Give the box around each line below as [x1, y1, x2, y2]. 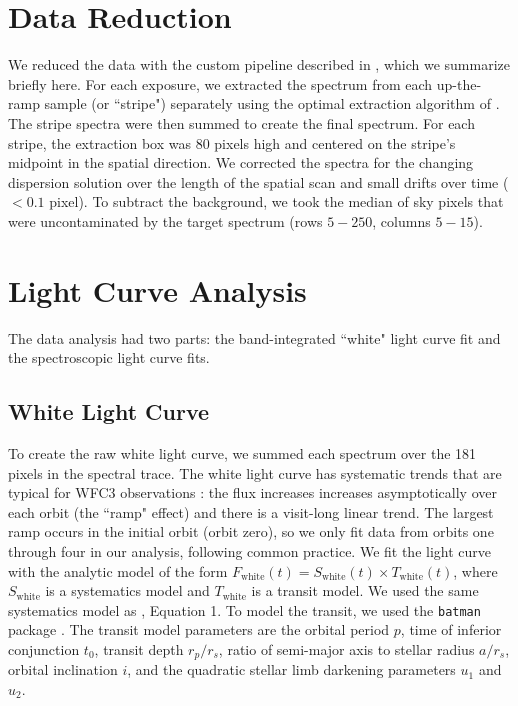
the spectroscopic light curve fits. [8, 347, 210, 368]
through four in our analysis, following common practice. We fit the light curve [8, 540, 491, 561]
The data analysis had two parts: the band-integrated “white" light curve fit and [8, 327, 501, 348]
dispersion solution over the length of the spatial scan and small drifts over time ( [8, 171, 509, 192]
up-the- [436, 73, 482, 94]
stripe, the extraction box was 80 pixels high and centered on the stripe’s [8, 132, 456, 153]
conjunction [8, 638, 80, 659]
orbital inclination [8, 659, 118, 680]
